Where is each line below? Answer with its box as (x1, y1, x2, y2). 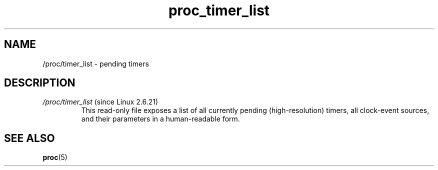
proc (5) (42, 153, 67, 162)
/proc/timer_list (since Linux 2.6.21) (42, 97, 158, 106)
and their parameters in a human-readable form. (81, 114, 240, 123)
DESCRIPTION (4, 76, 75, 89)
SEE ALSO (4, 131, 55, 144)
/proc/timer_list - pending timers (42, 59, 149, 68)
